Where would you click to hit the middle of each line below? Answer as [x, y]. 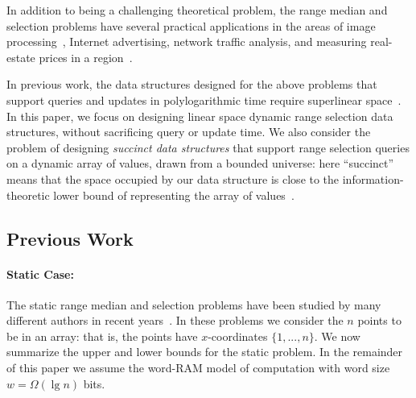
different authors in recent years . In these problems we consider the [175, 320]
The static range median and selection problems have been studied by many [194, 304]
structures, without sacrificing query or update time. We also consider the [189, 132]
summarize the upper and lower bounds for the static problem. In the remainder [205, 352]
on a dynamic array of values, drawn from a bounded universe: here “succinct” [200, 163]
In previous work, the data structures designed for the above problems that [192, 84]
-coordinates [238, 336]
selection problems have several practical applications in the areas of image [191, 25]
